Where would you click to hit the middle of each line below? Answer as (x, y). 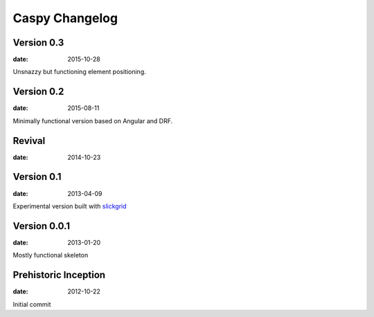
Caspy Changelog (65, 18)
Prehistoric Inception (59, 275)
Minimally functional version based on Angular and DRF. (93, 120)
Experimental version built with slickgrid (70, 206)
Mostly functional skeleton (51, 255)
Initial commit (32, 304)
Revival (29, 141)
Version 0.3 (38, 43)
